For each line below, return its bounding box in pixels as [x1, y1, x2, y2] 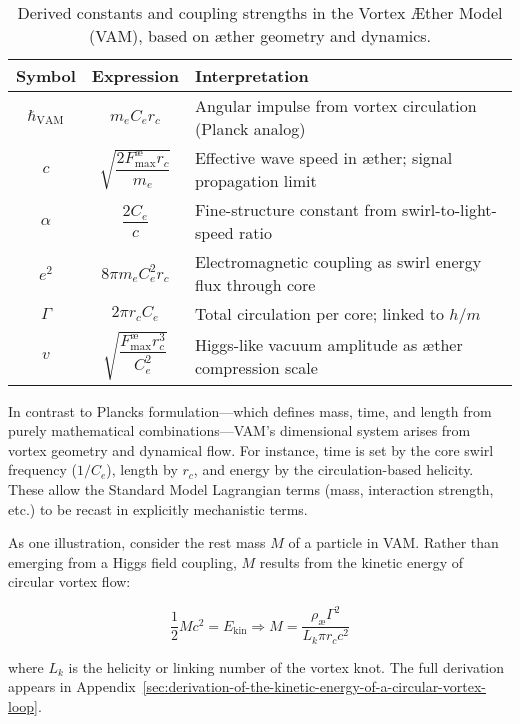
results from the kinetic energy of [259, 551, 464, 572]
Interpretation [194, 64, 309, 87]
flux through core [194, 273, 316, 296]
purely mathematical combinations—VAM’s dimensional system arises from [8, 420, 471, 441]
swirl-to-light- [402, 198, 497, 221]
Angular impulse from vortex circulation [194, 94, 477, 117]
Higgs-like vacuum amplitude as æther [194, 332, 463, 356]
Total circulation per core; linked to [194, 302, 444, 325]
